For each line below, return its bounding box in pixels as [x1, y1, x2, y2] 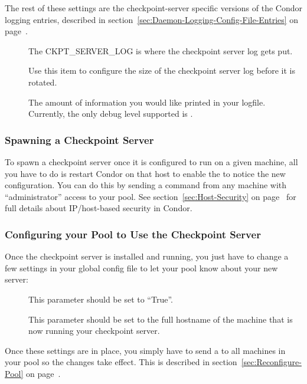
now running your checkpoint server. [28, 324, 160, 337]
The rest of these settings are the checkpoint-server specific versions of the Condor [5, 2, 302, 14]
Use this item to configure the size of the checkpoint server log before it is [28, 64, 295, 77]
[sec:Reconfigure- [241, 356, 302, 368]
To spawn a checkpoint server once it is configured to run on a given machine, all [5, 155, 298, 168]
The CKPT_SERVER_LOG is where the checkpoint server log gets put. [28, 44, 293, 57]
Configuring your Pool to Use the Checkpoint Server [5, 227, 261, 241]
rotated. [28, 76, 57, 88]
